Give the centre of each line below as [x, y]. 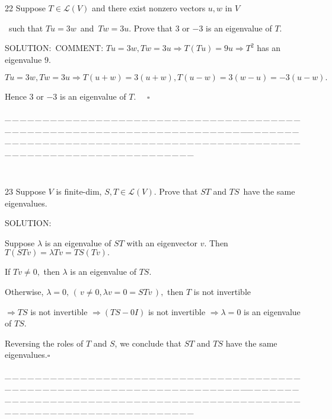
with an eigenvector [162, 242]
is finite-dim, [79, 191]
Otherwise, [24, 291]
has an [269, 48]
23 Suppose [25, 191]
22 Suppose [25, 8]
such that [26, 28]
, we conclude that [148, 343]
